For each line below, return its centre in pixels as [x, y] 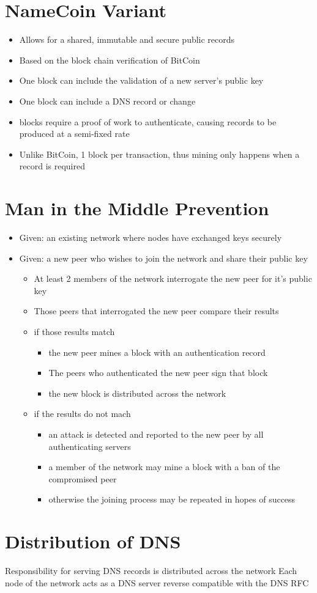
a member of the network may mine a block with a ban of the [164, 467]
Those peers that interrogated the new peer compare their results [156, 311]
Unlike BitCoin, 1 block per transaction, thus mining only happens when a [159, 154]
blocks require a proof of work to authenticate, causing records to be [148, 121]
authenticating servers [90, 446]
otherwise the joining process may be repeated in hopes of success [172, 499]
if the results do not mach [82, 414]
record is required [52, 166]
